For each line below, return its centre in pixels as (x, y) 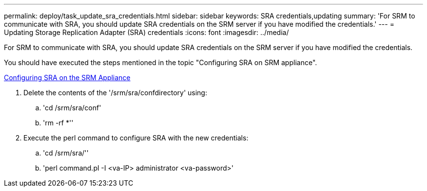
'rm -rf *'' (58, 123)
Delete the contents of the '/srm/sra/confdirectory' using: (115, 93)
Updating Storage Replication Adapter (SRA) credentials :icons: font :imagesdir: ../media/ (146, 32)
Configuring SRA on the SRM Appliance (67, 78)
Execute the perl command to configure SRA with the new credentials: (136, 138)
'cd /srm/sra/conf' (72, 108)
